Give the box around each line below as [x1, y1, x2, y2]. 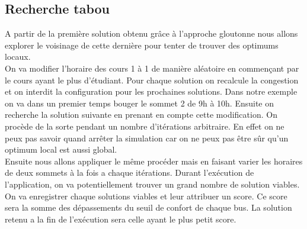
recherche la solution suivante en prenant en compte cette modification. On [5, 108, 277, 121]
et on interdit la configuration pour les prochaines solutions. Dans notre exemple [5, 85, 298, 98]
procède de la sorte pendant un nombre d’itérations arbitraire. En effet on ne [5, 120, 284, 132]
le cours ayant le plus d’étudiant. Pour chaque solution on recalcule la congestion [5, 73, 299, 86]
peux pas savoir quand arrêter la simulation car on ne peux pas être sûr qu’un [5, 131, 289, 144]
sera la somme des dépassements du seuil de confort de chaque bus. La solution [5, 201, 292, 214]
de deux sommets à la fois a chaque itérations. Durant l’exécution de [5, 166, 254, 179]
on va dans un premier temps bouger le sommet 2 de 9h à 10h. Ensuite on [5, 96, 274, 109]
